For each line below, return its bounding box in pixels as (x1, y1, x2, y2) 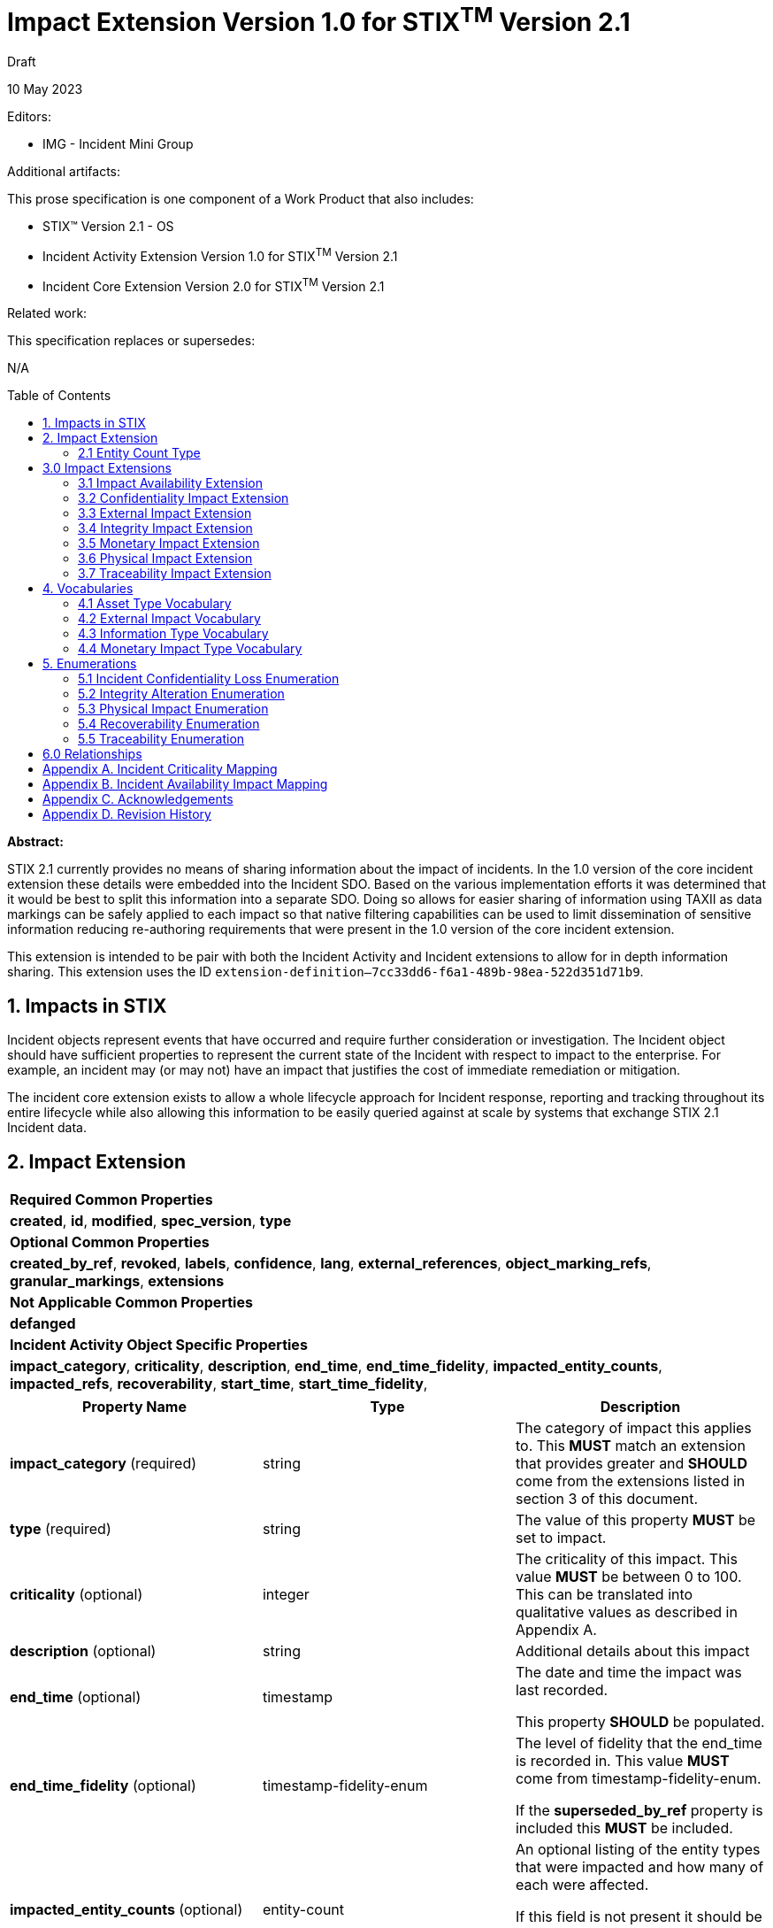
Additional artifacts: (7, 164, 121, 180)
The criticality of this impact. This (515, 1550, 738, 1569)
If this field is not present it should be (515, 1908, 762, 1926)
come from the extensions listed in (515, 1472, 746, 1491)
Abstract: (7, 834, 64, 850)
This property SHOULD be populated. (515, 1713, 765, 1731)
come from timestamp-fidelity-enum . (515, 1770, 762, 1788)
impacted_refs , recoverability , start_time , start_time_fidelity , (10, 1375, 428, 1393)
